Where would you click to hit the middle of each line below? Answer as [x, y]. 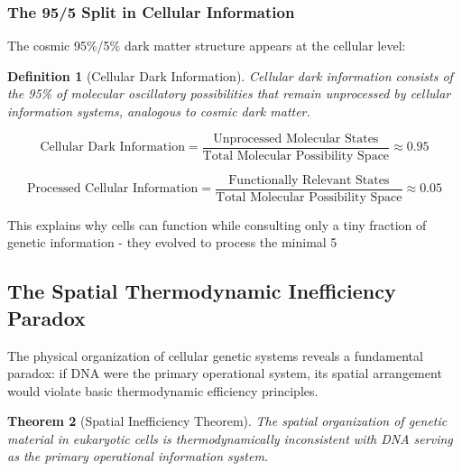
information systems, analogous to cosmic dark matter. [159, 111]
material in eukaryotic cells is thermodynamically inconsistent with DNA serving [230, 438]
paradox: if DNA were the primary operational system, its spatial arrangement [225, 373]
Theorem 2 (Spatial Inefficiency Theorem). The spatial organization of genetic [227, 421]
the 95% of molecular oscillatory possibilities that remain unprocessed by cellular [229, 93]
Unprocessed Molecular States [296, 139]
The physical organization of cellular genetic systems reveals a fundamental [215, 355]
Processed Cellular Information [112, 189]
